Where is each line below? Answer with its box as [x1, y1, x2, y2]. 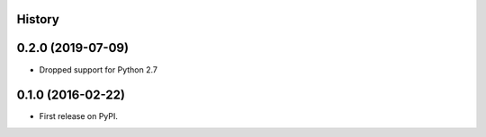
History [16, 12, 60, 27]
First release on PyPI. [39, 111, 119, 122]
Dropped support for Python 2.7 [39, 64, 157, 75]
